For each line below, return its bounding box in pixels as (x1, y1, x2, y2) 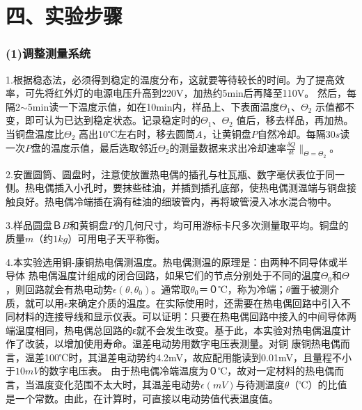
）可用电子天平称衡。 (68, 231, 166, 246)
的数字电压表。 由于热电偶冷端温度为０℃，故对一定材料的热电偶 (39, 363, 335, 378)
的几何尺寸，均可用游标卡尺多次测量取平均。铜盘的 (114, 217, 349, 232)
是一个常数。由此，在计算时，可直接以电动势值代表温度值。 (6, 391, 278, 405)
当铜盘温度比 (6, 126, 64, 141)
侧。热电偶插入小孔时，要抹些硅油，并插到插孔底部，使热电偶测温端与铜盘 (6, 180, 347, 195)
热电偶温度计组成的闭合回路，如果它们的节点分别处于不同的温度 (28, 268, 321, 283)
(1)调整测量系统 (6, 45, 91, 62)
